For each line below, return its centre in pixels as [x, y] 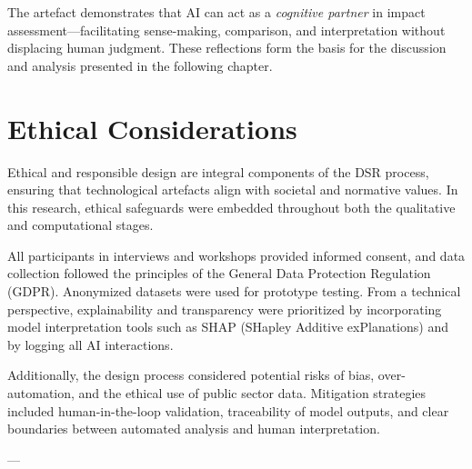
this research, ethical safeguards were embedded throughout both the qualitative [231, 207]
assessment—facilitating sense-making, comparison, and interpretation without [226, 30]
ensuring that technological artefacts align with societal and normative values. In [233, 190]
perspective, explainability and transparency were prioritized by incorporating [225, 309]
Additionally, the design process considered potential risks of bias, [191, 375]
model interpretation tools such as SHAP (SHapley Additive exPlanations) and [228, 327]
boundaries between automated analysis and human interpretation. [194, 429]
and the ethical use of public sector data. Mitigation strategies [252, 393]
